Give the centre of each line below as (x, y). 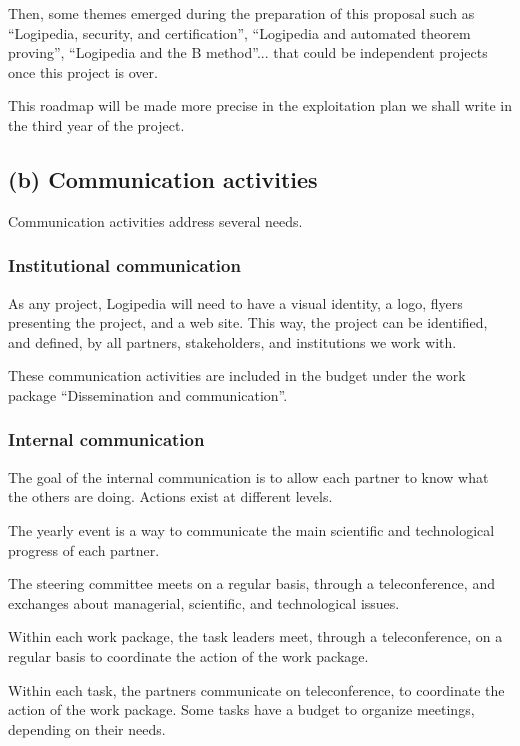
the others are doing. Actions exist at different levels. (170, 496)
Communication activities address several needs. (155, 220)
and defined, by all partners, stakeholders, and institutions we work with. (232, 341)
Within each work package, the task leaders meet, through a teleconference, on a (255, 636)
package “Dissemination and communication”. (148, 394)
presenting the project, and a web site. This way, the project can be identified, (248, 322)
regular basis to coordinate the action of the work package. (188, 655)
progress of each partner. (84, 549)
